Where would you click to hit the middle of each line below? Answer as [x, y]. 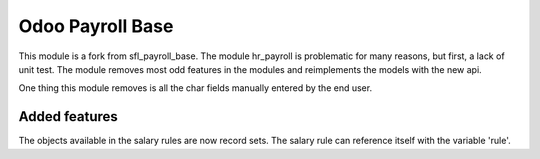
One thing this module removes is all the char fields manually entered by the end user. [195, 88]
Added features [68, 116]
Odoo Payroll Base [96, 26]
